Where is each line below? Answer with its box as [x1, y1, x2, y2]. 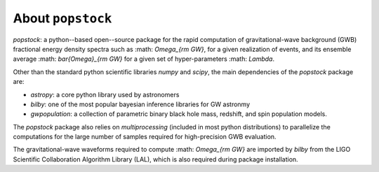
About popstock [13, 10, 112, 26]
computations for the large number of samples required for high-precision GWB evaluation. [13, 133, 277, 141]
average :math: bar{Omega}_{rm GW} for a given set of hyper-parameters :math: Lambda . [13, 55, 275, 63]
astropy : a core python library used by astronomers [30, 90, 180, 99]
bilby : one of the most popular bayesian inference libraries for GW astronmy [30, 100, 251, 108]
